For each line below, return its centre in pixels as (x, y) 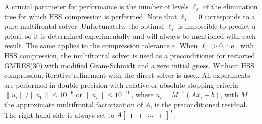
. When (186, 46)
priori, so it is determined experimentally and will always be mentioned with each (130, 36)
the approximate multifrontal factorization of (74, 104)
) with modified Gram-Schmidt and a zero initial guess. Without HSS (147, 65)
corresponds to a (230, 16)
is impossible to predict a (217, 26)
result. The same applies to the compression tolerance (87, 46)
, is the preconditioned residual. (199, 104)
